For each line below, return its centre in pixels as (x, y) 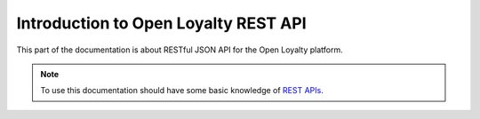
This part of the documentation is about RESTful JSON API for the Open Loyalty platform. (180, 50)
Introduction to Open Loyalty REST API (161, 23)
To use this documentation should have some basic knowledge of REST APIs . (182, 91)
